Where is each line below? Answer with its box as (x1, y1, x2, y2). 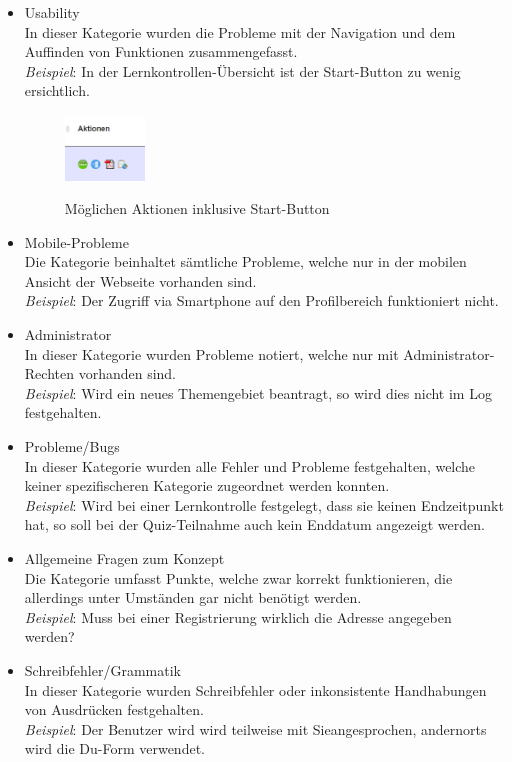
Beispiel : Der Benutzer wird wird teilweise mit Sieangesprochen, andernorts (24, 718, 487, 739)
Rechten (24, 363, 74, 384)
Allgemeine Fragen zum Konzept (24, 548, 225, 569)
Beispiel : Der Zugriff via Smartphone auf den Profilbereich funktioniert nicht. (24, 290, 499, 311)
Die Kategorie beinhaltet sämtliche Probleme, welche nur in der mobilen (24, 251, 467, 272)
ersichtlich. (24, 80, 90, 101)
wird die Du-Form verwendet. (24, 738, 205, 759)
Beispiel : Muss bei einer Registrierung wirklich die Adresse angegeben (24, 606, 452, 627)
